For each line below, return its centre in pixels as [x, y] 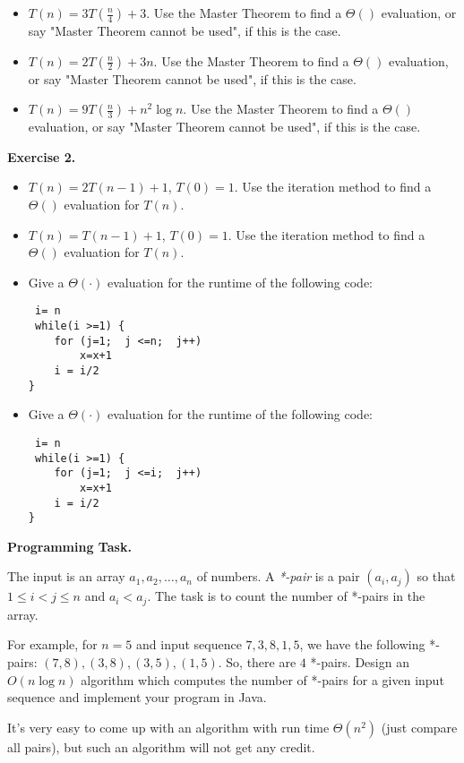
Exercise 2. [42, 156]
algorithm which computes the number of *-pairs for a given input [262, 679]
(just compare [419, 727]
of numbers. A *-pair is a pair [278, 576]
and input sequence [189, 644]
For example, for [52, 644]
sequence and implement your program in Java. [137, 697]
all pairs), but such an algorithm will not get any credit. [161, 746]
